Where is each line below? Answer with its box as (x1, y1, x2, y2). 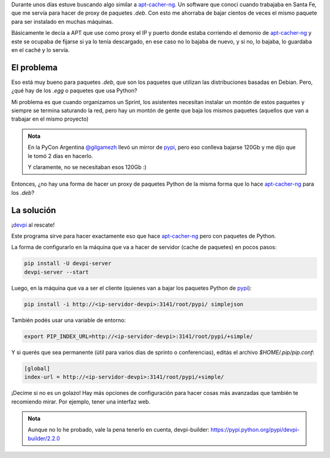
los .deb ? (11, 189, 35, 196)
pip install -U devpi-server (24, 260, 112, 267)
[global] (24, 365, 51, 372)
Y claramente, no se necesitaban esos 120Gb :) (28, 163, 147, 171)
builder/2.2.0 (28, 435, 61, 442)
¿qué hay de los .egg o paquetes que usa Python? (11, 87, 137, 94)
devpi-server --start (24, 268, 89, 276)
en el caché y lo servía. (11, 46, 70, 53)
